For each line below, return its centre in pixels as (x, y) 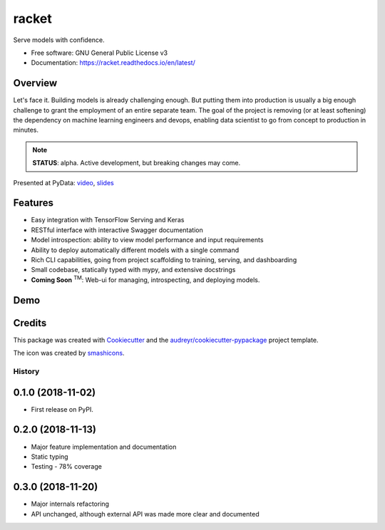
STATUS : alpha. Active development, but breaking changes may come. (137, 163)
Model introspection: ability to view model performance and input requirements (147, 240)
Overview (35, 83)
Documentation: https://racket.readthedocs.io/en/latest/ (113, 63)
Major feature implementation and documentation (104, 447)
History (26, 371)
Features (33, 203)
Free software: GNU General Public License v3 (99, 53)
